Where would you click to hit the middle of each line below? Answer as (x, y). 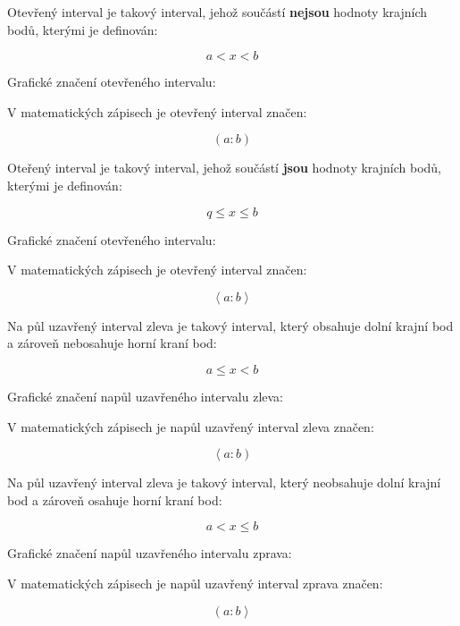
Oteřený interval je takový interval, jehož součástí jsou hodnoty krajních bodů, (224, 168)
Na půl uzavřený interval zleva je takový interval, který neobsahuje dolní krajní (224, 482)
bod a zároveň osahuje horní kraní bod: (115, 499)
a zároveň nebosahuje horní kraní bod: (112, 343)
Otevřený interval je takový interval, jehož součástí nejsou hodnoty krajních (217, 12)
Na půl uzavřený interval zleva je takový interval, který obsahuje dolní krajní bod (230, 325)
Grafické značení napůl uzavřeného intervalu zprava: (150, 553)
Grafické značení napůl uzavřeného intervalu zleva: (145, 396)
